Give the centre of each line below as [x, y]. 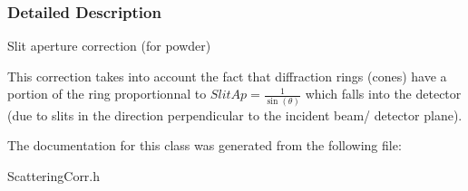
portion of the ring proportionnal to [107, 94]
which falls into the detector [383, 94]
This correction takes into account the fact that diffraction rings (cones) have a [227, 76]
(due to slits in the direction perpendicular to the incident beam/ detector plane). [235, 115]
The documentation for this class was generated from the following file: [205, 145]
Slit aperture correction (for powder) [109, 46]
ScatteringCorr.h [54, 175]
